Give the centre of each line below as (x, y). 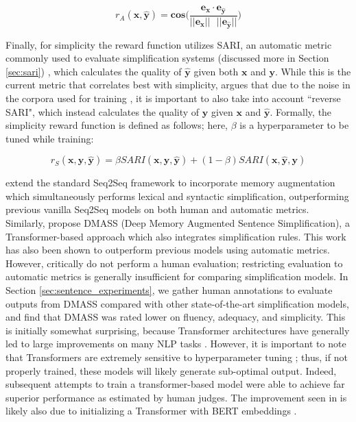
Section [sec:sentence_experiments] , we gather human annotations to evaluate (169, 290)
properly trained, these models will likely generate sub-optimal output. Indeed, (171, 370)
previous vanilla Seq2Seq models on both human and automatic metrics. (157, 209)
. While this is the (313, 71)
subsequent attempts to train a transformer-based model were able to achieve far (175, 384)
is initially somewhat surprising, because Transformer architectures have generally (178, 330)
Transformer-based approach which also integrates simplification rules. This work (176, 236)
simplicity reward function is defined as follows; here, (117, 125)
